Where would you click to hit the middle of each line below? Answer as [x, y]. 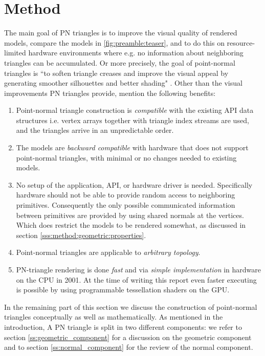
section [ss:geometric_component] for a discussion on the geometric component [128, 337]
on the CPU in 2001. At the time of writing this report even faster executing [136, 279]
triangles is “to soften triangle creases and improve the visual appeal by [116, 73]
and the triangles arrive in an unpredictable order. [95, 130]
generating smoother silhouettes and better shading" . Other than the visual [123, 83]
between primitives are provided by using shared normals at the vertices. [130, 215]
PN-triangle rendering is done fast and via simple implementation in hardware [138, 269]
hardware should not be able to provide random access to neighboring [126, 195]
